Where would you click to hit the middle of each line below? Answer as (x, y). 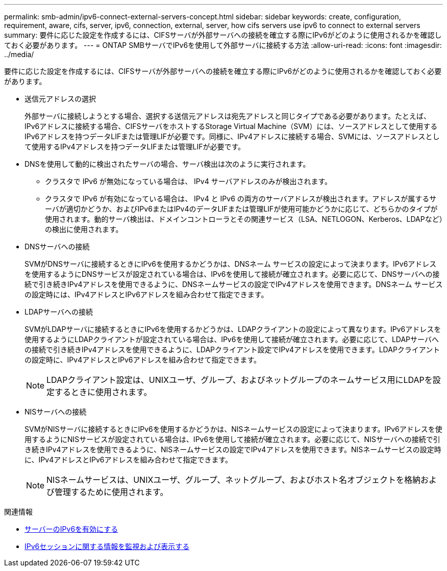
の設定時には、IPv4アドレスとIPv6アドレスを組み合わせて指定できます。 (146, 294)
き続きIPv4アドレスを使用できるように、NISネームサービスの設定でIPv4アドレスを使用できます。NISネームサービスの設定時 (233, 449)
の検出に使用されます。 (84, 229)
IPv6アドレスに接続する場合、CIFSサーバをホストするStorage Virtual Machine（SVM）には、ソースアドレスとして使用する (231, 126)
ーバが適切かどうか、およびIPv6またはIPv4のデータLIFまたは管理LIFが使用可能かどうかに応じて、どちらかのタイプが (241, 209)
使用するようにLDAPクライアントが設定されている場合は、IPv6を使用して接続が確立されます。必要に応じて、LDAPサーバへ (232, 339)
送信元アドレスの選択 (60, 99)
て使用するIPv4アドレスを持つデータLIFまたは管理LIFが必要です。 (135, 147)
